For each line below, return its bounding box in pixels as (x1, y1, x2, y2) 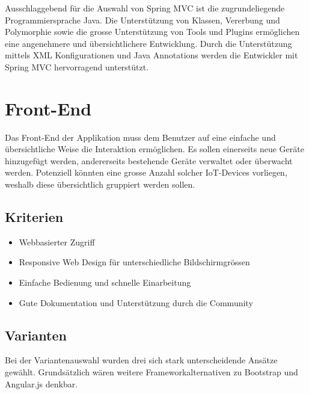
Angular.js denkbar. (5, 377, 78, 390)
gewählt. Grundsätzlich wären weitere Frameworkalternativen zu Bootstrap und (5, 366, 298, 378)
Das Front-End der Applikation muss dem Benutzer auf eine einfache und (5, 131, 276, 143)
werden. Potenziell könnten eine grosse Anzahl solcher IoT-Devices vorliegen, (5, 166, 287, 179)
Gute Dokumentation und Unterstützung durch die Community (19, 296, 253, 309)
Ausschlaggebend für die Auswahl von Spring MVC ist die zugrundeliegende (5, 2, 285, 14)
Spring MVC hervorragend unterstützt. (5, 60, 149, 73)
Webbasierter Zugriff (19, 235, 95, 248)
